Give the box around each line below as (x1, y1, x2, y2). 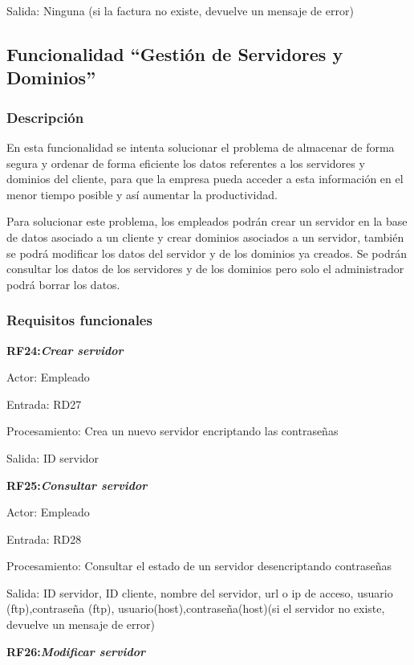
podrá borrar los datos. (6, 275, 120, 292)
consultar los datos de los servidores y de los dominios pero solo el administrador (6, 260, 404, 277)
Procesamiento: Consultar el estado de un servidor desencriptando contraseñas (6, 557, 392, 574)
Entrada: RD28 (6, 530, 82, 547)
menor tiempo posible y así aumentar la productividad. (6, 186, 278, 202)
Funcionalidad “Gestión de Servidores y (6, 41, 343, 66)
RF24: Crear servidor (6, 341, 124, 358)
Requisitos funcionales (6, 310, 152, 330)
